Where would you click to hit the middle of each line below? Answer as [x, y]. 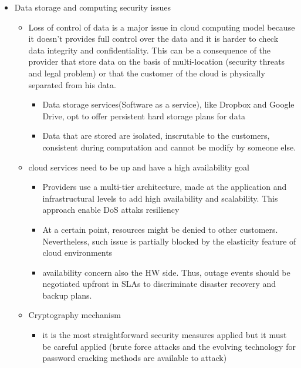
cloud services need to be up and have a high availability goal [139, 167]
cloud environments [77, 252]
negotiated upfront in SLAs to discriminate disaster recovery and [159, 284]
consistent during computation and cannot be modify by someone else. [169, 147]
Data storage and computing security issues [93, 7]
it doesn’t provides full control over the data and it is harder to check [153, 39]
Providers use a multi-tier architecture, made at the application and [165, 187]
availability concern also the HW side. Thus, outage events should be [166, 272]
